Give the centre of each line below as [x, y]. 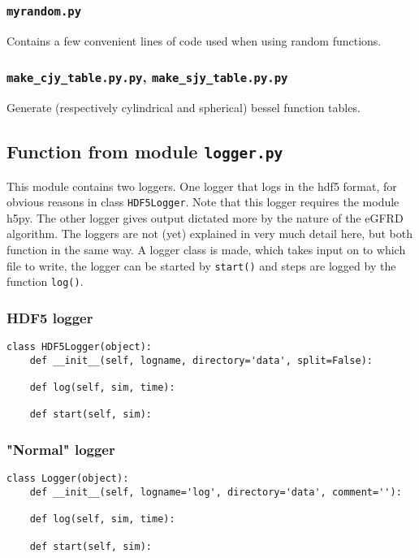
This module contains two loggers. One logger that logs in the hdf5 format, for [202, 186]
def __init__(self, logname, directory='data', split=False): [201, 360]
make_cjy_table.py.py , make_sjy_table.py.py [147, 77]
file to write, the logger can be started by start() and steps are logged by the [201, 265]
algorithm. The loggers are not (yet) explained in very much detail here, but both [210, 234]
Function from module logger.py [145, 151]
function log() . [45, 281]
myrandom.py [44, 11]
